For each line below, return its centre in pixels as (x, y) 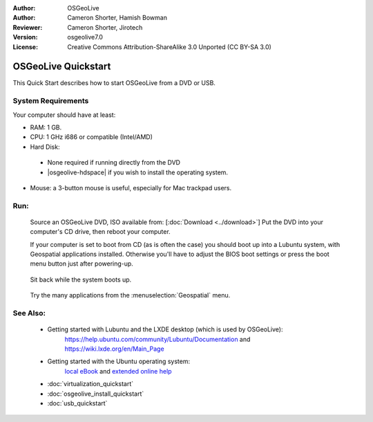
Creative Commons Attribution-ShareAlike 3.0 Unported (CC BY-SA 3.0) (170, 47)
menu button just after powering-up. (82, 264)
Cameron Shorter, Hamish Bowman (117, 18)
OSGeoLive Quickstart (62, 67)
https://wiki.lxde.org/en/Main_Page (115, 349)
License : (25, 47)
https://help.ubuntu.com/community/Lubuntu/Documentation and (157, 339)
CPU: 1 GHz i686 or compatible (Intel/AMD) (92, 137)
